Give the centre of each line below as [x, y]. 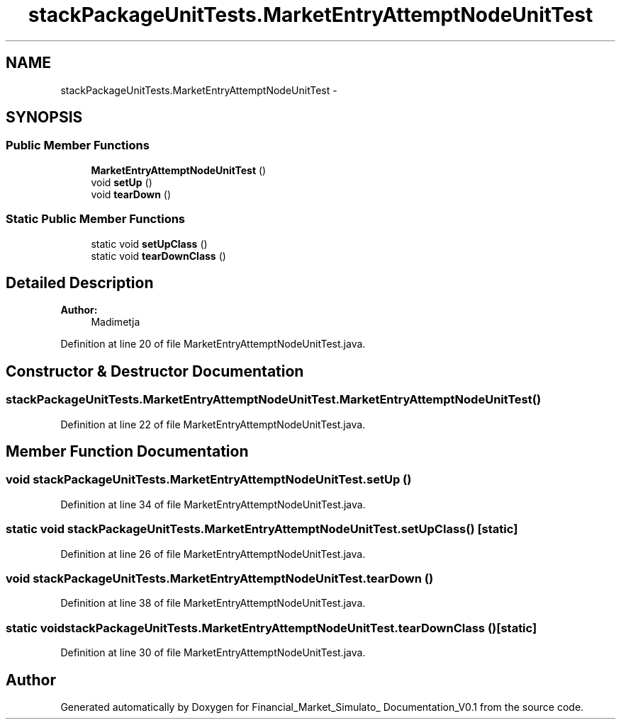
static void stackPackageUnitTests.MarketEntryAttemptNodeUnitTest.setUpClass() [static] [262, 529]
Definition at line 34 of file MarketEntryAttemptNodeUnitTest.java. [213, 504]
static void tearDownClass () [158, 256]
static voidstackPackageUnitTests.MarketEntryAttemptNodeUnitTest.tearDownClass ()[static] [272, 628]
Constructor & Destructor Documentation [155, 371]
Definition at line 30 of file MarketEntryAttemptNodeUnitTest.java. [213, 653]
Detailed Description [80, 282]
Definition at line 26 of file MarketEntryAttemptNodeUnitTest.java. [213, 554]
